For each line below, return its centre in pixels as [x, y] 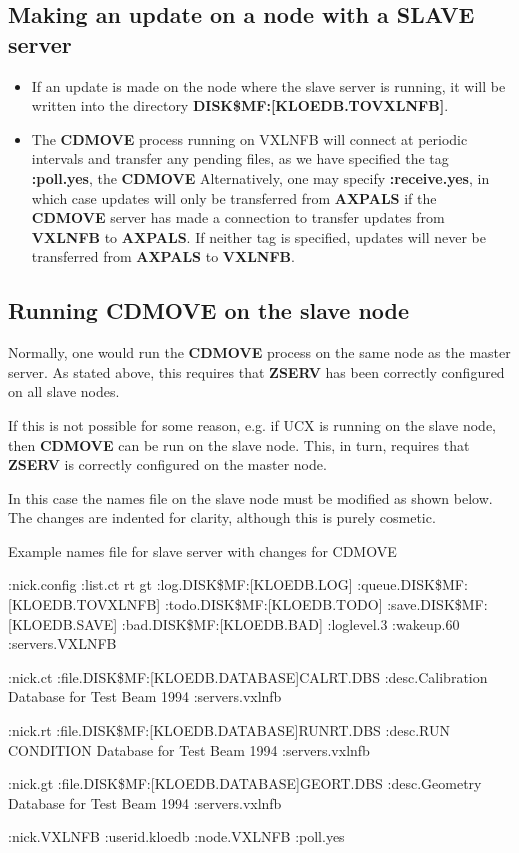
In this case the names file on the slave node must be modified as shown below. [250, 497]
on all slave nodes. [64, 391]
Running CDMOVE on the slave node [209, 310]
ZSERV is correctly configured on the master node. [167, 464]
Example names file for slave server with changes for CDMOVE [202, 550]
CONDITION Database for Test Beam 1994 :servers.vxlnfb [189, 749]
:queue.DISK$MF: [412, 584]
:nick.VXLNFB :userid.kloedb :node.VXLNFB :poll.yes [176, 836]
